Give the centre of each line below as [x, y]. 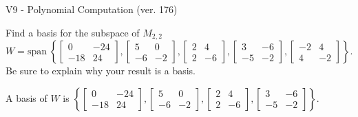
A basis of [27, 97]
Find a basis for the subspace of [73, 32]
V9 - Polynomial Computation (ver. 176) [92, 9]
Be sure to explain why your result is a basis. [101, 71]
